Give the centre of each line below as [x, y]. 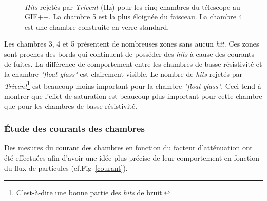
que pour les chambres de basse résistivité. [71, 106]
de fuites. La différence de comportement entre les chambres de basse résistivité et [133, 64]
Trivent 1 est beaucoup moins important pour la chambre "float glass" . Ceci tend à [133, 85]
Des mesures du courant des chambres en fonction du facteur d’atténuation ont [128, 148]
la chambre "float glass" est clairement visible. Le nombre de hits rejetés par [123, 74]
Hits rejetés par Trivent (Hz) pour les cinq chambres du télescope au [132, 6]
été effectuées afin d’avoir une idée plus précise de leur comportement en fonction [132, 158]
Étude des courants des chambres [74, 129]
